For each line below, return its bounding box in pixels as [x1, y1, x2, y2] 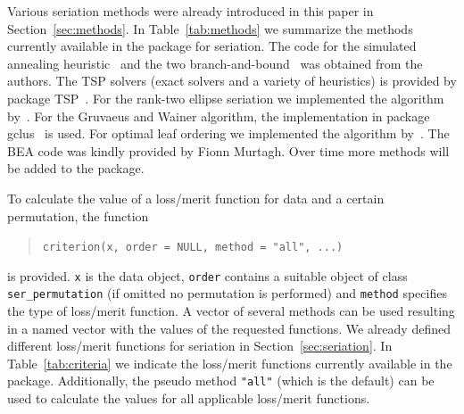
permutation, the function [7, 206, 149, 225]
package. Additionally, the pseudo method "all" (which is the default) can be [7, 371, 435, 390]
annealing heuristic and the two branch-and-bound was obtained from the [7, 54, 423, 72]
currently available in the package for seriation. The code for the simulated [7, 37, 417, 55]
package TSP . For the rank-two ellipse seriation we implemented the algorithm [7, 88, 444, 107]
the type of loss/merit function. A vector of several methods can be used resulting [7, 302, 455, 320]
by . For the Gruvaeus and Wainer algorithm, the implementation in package [7, 106, 430, 125]
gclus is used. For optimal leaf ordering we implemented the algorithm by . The [7, 124, 450, 143]
